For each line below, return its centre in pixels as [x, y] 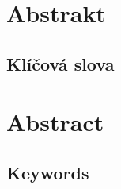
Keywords [48, 172]
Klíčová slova [60, 63]
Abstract [55, 122]
